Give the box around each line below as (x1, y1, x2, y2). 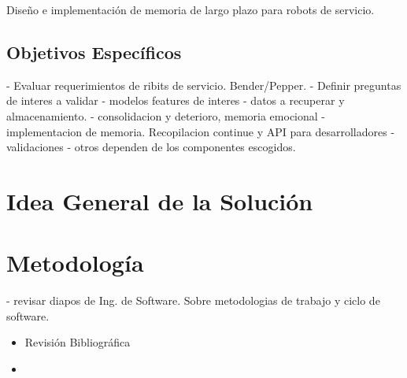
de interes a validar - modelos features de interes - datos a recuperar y (6, 92, 345, 109)
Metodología (6, 246, 144, 279)
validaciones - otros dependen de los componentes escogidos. (6, 139, 296, 155)
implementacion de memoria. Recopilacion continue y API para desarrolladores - (6, 123, 395, 139)
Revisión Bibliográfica (24, 334, 131, 350)
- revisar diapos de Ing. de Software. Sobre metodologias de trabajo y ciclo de (6, 292, 380, 309)
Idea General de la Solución (6, 184, 313, 217)
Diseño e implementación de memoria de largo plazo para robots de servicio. (6, 2, 375, 17)
